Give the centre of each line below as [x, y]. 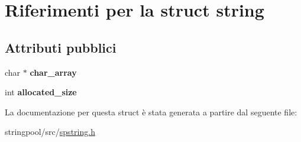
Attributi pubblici [61, 47]
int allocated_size [41, 92]
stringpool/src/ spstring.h [50, 132]
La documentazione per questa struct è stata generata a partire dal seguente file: [151, 112]
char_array [53, 72]
